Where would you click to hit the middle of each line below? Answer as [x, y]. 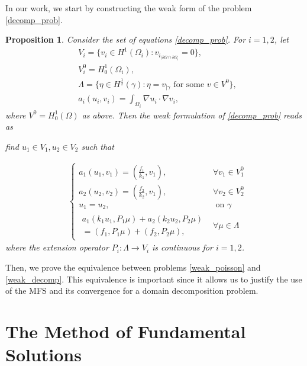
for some [189, 84]
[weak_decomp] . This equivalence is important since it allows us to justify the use [154, 279]
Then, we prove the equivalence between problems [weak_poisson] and [133, 267]
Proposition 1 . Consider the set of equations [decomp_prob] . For [126, 39]
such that [98, 147]
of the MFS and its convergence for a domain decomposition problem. [132, 290]
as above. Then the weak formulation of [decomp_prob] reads [192, 115]
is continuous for [182, 247]
